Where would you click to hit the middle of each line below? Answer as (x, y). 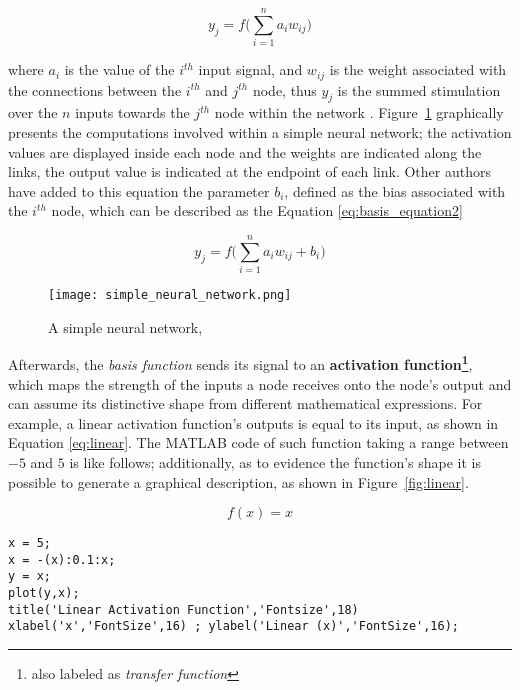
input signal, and (250, 69)
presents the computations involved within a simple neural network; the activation (260, 131)
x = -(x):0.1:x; (62, 559)
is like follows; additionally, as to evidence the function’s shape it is (275, 461)
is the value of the (119, 69)
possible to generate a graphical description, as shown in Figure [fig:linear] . (238, 481)
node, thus (284, 89)
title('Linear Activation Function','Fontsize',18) (183, 609)
